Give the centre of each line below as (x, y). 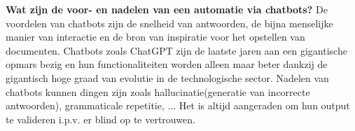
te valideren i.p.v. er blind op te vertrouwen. (100, 119)
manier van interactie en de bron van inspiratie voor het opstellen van (155, 37)
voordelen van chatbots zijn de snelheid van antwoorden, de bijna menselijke (169, 23)
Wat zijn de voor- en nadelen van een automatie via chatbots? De (167, 9)
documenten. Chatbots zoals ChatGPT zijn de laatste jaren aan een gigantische (176, 50)
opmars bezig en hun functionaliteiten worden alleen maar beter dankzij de (167, 64)
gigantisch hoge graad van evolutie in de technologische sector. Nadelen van (167, 77)
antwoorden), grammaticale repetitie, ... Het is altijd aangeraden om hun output (178, 105)
